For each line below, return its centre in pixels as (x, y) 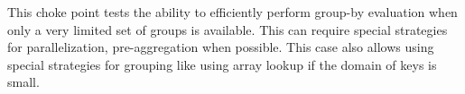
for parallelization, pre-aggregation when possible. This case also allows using (221, 47)
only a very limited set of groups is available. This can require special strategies (228, 29)
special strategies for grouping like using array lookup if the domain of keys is (222, 64)
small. (23, 82)
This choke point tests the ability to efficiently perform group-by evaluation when (232, 12)
